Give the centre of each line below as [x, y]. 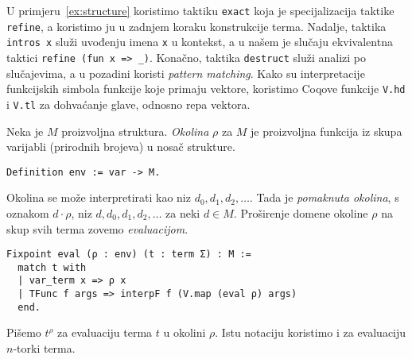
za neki [183, 212]
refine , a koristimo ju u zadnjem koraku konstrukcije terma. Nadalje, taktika [196, 26]
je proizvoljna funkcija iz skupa [326, 131]
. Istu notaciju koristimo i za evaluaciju [311, 332]
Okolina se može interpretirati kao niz [99, 197]
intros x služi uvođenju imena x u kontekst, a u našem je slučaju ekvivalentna [200, 42]
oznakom [28, 212]
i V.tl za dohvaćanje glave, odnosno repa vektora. [128, 104]
